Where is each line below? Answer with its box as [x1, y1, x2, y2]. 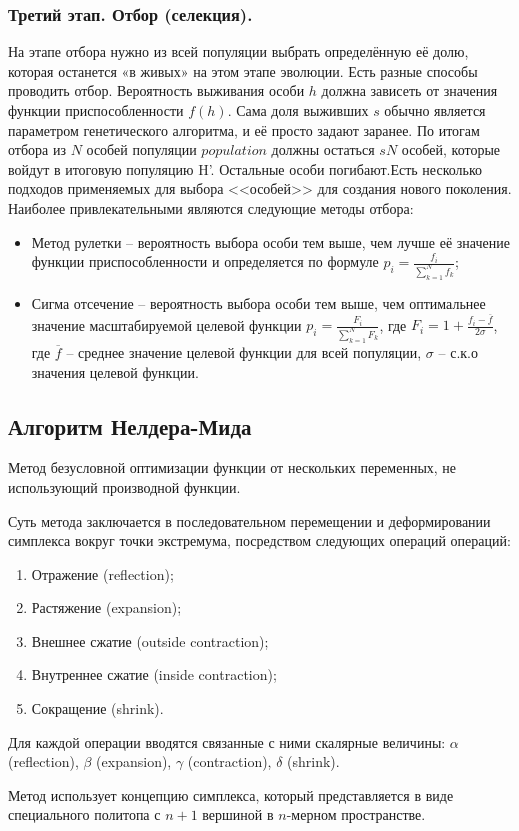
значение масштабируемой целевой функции [31, 314, 302, 335]
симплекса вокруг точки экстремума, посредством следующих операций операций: [8, 530, 511, 551]
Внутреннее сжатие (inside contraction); [31, 664, 277, 685]
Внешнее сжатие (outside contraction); [31, 630, 269, 651]
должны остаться [271, 139, 375, 160]
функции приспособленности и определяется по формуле [31, 251, 379, 272]
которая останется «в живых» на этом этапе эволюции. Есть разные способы [8, 60, 478, 81]
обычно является [384, 100, 486, 120]
